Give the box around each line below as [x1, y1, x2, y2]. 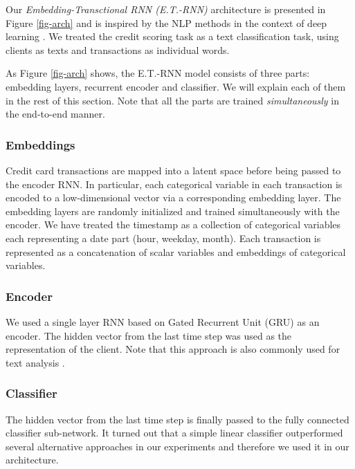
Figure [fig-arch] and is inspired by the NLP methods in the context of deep [6, 15, 327, 30]
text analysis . [6, 355, 65, 369]
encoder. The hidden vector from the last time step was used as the [6, 328, 292, 342]
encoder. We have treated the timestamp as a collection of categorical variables [6, 217, 341, 232]
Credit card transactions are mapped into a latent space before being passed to [6, 163, 341, 177]
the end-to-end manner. [6, 107, 105, 121]
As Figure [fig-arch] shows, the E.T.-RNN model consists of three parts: [6, 66, 310, 80]
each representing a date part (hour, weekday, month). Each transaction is [6, 230, 321, 245]
